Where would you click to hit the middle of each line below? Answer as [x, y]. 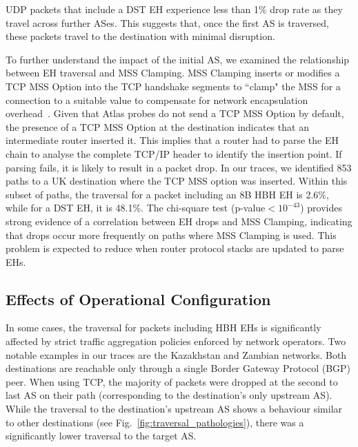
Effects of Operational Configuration [138, 299]
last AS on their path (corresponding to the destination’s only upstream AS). [169, 395]
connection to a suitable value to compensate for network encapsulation [157, 100]
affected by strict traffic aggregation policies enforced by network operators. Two [176, 341]
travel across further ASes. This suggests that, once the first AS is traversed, [167, 22]
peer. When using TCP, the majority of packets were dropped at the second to [172, 381]
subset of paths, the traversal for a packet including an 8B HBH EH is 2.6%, [167, 194]
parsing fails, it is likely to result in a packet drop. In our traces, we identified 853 [179, 167]
